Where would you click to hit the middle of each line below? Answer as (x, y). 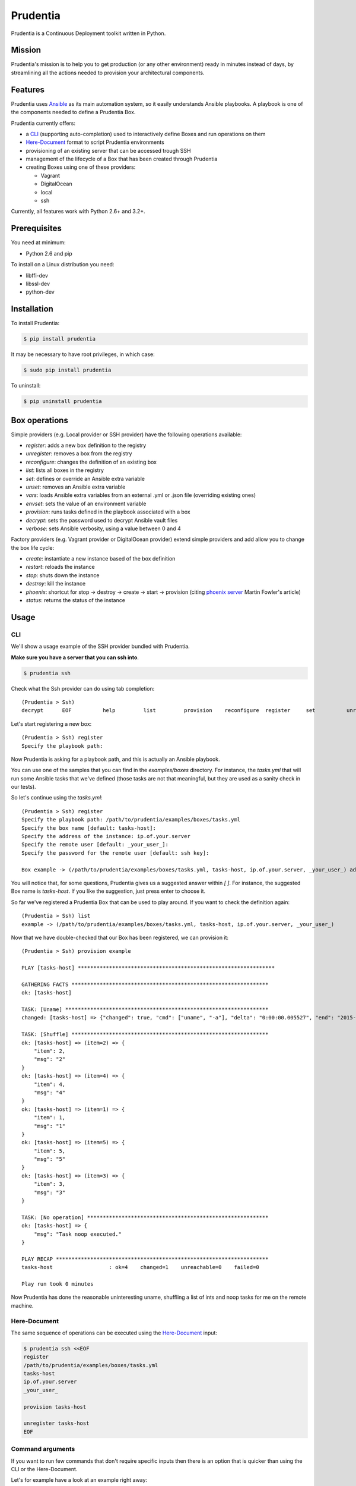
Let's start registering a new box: (51, 724)
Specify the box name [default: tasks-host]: (89, 828)
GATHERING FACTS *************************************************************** (145, 984)
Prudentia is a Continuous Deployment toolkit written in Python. (88, 33)
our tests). (23, 787)
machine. (22, 1305)
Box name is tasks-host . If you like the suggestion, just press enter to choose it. (108, 891)
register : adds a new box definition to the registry (86, 445)
